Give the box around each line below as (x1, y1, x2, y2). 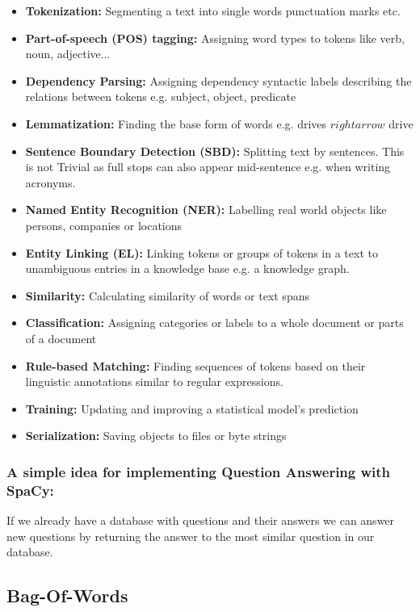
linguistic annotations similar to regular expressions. (25, 373, 283, 390)
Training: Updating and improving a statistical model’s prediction (25, 400, 359, 417)
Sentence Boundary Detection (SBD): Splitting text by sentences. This (25, 142, 405, 159)
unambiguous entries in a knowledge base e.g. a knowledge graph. (25, 260, 350, 277)
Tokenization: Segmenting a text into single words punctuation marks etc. (25, 2, 401, 19)
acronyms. (25, 174, 76, 191)
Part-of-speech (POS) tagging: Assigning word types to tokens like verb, (25, 29, 405, 46)
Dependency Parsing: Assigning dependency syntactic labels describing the (25, 72, 412, 89)
